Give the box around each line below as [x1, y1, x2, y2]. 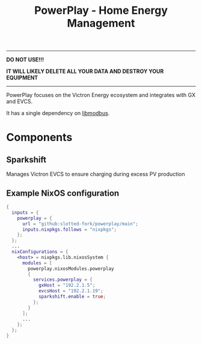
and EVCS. [6, 98, 33, 105]
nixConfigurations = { [11, 249, 69, 255]
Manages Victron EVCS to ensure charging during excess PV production [6, 170, 185, 178]
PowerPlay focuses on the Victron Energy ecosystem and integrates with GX [6, 92, 196, 99]
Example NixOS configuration [6, 188, 120, 198]
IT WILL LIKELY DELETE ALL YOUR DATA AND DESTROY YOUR [6, 67, 164, 75]
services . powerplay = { [32, 277, 93, 283]
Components [6, 131, 73, 145]
